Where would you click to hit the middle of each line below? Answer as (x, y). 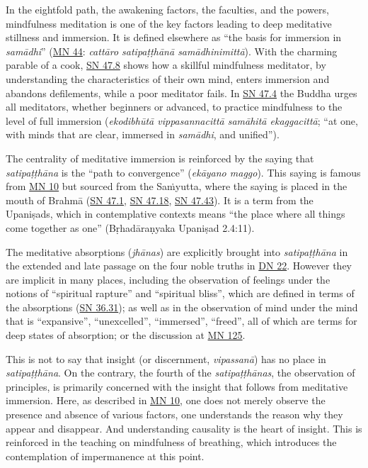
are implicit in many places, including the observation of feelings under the (168, 279)
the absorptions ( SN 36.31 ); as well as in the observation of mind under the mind (182, 307)
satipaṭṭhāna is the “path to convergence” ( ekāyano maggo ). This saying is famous (183, 172)
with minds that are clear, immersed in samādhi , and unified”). (143, 134)
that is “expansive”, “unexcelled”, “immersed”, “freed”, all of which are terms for (182, 321)
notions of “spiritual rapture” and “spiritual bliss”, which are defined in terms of (180, 293)
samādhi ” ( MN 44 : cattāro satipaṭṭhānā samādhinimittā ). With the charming (172, 51)
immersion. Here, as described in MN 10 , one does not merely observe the (166, 400)
